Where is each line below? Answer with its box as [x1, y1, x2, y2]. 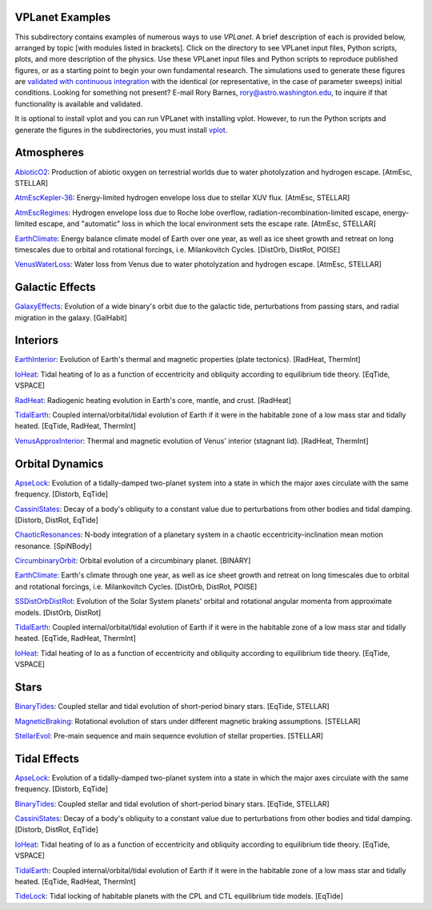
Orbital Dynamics [14, 457, 104, 470]
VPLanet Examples [14, 10, 111, 24]
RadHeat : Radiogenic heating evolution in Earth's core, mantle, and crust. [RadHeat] [14, 395, 292, 405]
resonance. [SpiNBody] [14, 541, 92, 550]
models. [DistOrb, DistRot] [14, 607, 102, 617]
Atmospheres [14, 146, 84, 159]
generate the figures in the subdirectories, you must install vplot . [14, 125, 228, 135]
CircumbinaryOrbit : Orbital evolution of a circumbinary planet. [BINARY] [14, 556, 251, 566]
